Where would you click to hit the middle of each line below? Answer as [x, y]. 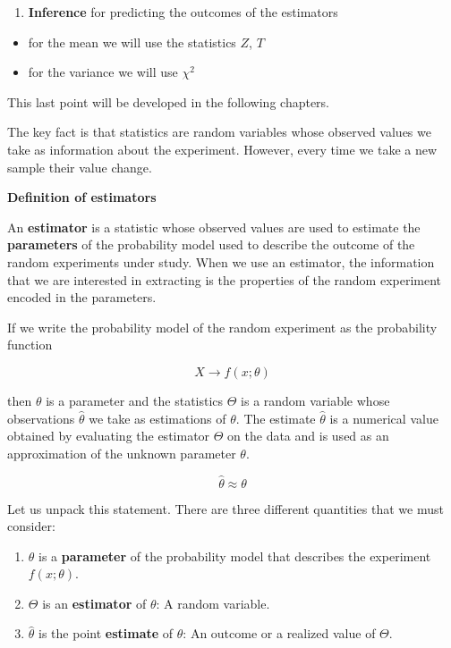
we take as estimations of [157, 418]
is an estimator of [94, 603]
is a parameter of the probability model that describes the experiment [235, 555]
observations [41, 418]
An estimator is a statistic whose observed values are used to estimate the [214, 227]
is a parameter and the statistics [135, 400]
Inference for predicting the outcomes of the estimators [183, 12]
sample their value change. [80, 167]
